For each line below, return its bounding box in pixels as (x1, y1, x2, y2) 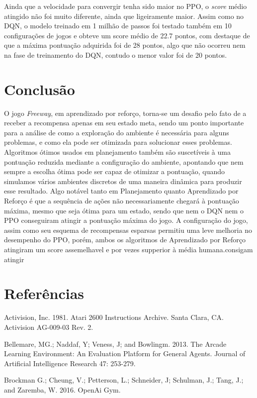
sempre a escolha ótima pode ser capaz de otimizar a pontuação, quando (4, 166, 225, 177)
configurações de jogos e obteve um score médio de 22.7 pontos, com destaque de (4, 30, 250, 40)
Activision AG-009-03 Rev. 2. (4, 321, 93, 332)
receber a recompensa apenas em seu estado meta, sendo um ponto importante (4, 117, 244, 128)
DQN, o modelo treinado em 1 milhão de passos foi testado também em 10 (4, 20, 232, 31)
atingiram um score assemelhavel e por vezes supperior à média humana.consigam (4, 244, 253, 254)
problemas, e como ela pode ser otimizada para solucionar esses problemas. (4, 137, 232, 147)
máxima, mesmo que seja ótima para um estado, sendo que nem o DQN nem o (4, 205, 244, 215)
